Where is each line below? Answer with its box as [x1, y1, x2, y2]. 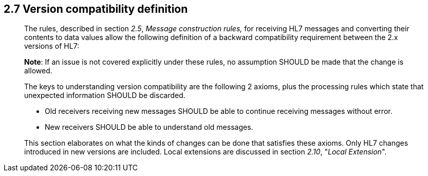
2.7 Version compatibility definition [4, 3, 188, 15]
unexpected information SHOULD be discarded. [24, 91, 185, 100]
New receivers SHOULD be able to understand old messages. [45, 123, 253, 132]
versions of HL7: [24, 42, 80, 51]
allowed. [24, 66, 52, 75]
